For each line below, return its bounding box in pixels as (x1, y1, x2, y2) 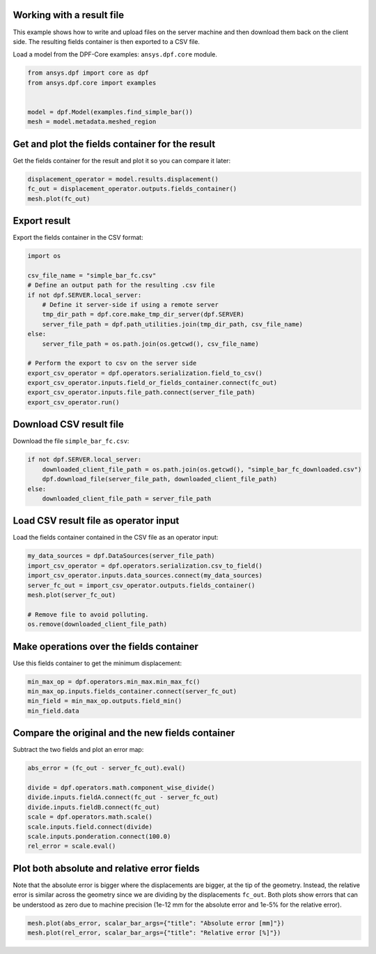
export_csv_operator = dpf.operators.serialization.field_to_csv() (27, 369, 263, 377)
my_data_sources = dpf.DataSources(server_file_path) (27, 552, 215, 560)
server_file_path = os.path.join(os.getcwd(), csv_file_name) (42, 340, 259, 348)
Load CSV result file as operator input (13, 515, 180, 527)
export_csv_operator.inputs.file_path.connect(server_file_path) (27, 388, 256, 397)
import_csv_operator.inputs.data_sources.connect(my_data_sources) (27, 572, 263, 580)
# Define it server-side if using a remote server (42, 301, 219, 308)
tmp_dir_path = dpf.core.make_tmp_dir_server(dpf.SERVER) (42, 310, 244, 319)
